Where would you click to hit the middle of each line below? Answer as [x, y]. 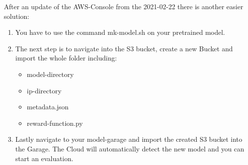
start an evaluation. [44, 158]
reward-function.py [55, 123]
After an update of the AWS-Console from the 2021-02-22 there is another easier [124, 6]
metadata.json [48, 107]
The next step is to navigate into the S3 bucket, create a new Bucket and [124, 48]
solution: [17, 16]
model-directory [50, 74]
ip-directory [44, 90]
